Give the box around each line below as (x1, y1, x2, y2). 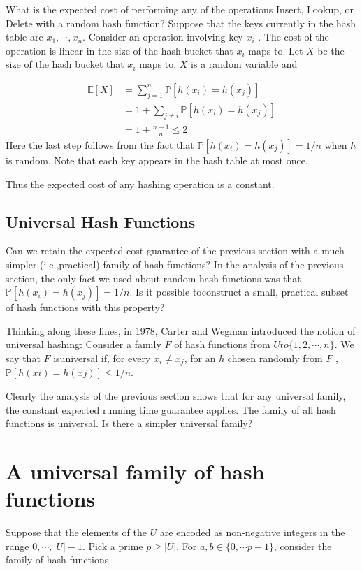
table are (6, 29, 43, 44)
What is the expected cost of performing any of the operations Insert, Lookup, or (6, 2, 354, 16)
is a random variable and (191, 57, 298, 71)
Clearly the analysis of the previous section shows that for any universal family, (6, 389, 346, 403)
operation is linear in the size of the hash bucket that (6, 43, 233, 57)
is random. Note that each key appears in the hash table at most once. (6, 153, 308, 167)
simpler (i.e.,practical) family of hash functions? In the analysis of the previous (6, 256, 344, 271)
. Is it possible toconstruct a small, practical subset (129, 284, 349, 299)
